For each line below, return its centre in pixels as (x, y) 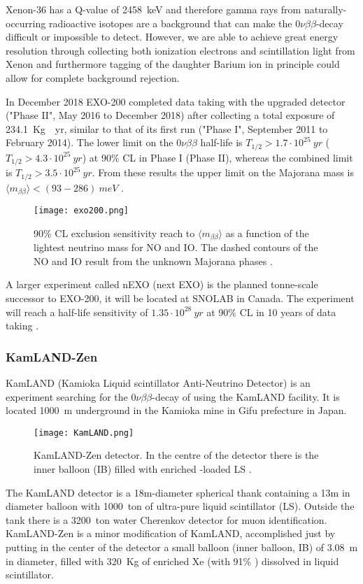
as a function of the (267, 233)
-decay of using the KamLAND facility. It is (246, 396)
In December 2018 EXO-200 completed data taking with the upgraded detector (176, 101)
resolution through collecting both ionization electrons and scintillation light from (180, 50)
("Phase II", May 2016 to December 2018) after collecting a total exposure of (170, 115)
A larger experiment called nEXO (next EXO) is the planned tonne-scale (162, 284)
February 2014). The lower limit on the (90, 142)
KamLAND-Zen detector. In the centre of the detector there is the (176, 455)
